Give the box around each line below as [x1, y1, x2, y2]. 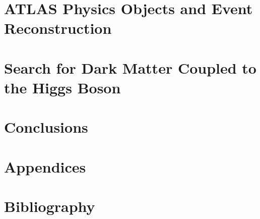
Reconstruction [4, 18, 112, 38]
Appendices [4, 156, 86, 177]
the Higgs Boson [4, 77, 121, 97]
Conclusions [4, 117, 88, 137]
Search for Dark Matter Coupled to [4, 57, 256, 78]
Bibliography [4, 196, 95, 216]
